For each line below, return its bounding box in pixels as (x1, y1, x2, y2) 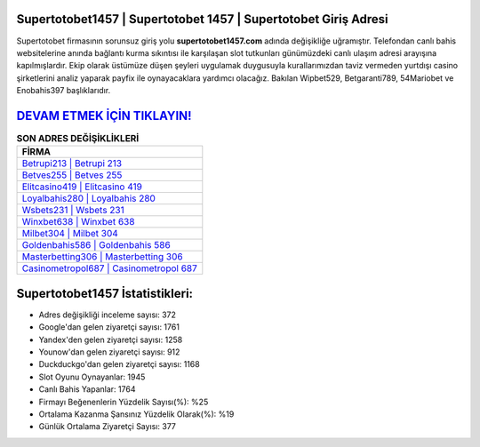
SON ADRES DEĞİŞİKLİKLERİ (16, 132, 140, 145)
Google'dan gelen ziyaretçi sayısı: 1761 (38, 322, 180, 332)
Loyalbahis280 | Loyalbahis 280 (21, 192, 156, 204)
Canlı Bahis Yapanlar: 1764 (38, 384, 136, 395)
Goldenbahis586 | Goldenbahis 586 (21, 239, 171, 251)
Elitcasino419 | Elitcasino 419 (21, 180, 142, 193)
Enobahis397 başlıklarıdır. (16, 85, 111, 96)
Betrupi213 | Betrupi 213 (21, 157, 123, 170)
